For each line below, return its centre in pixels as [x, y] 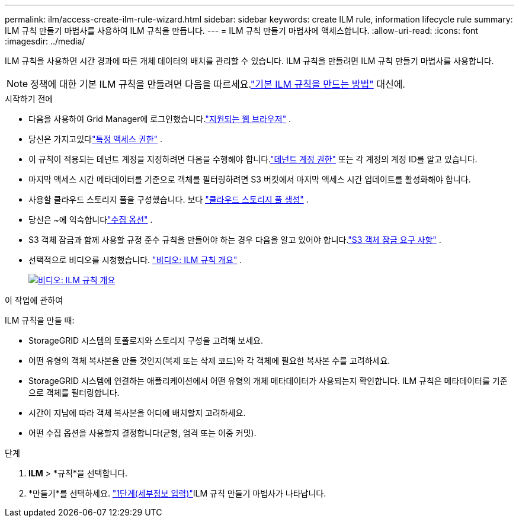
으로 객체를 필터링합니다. [74, 393]
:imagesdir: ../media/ [45, 41]
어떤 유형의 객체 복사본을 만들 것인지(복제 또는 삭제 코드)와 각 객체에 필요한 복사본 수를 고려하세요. [209, 361]
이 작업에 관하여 [34, 300]
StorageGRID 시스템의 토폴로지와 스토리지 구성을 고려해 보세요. [146, 340]
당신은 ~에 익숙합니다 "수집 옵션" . [91, 220]
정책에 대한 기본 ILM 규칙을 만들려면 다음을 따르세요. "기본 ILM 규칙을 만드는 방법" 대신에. [218, 84]
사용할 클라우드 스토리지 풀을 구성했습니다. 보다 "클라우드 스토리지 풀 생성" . [169, 199]
